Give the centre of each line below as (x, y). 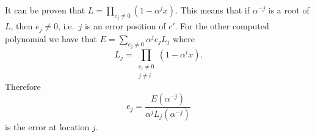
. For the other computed (222, 26)
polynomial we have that (51, 38)
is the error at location (47, 126)
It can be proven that (45, 10)
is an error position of (125, 26)
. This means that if (212, 10)
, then (22, 26)
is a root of (289, 10)
